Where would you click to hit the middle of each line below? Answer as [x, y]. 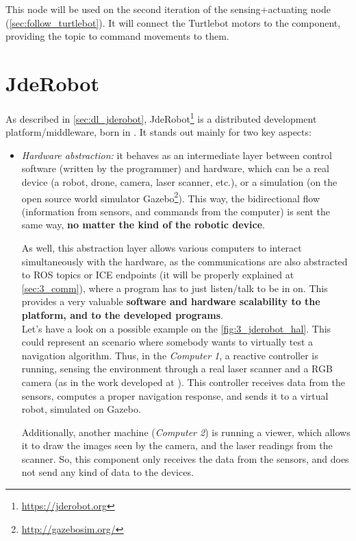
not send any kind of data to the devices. [107, 472]
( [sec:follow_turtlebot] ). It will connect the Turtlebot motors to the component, [173, 22]
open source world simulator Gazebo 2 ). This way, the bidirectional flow [171, 197]
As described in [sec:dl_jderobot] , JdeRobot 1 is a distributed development [161, 117]
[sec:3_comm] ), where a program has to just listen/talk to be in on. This [175, 288]
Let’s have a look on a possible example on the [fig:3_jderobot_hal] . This [176, 328]
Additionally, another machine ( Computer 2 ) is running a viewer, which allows [186, 432]
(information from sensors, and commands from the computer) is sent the [176, 211]
